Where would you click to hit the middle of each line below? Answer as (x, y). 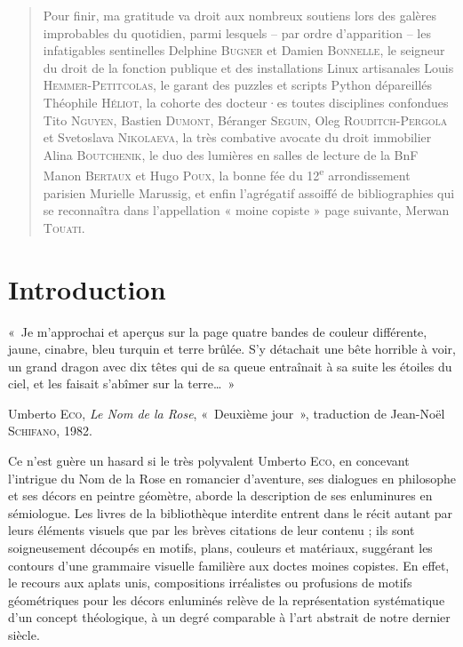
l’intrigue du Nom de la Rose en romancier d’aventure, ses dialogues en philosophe (232, 478)
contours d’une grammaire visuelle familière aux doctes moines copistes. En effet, (229, 565)
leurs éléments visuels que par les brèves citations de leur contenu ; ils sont (212, 530)
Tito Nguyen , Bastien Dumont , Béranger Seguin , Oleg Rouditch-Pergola (245, 120)
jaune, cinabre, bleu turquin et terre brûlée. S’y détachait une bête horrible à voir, (232, 349)
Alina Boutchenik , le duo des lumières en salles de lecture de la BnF (231, 154)
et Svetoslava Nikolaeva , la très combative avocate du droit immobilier (237, 137)
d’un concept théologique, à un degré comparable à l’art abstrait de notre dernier (229, 617)
